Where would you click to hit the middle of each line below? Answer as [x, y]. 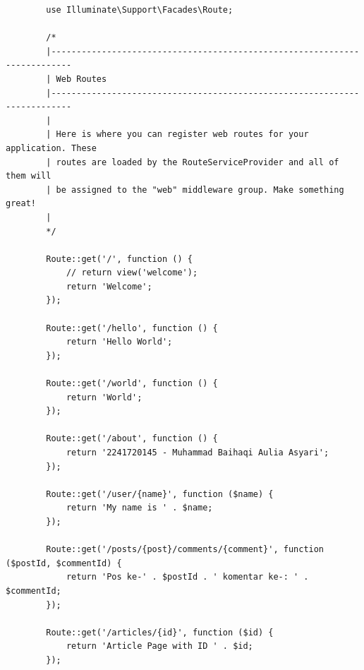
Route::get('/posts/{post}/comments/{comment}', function [185, 550]
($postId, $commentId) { [64, 563]
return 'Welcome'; [109, 286]
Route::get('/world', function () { [132, 384]
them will [29, 176]
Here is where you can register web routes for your [182, 134]
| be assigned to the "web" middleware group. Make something [195, 190]
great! [21, 204]
